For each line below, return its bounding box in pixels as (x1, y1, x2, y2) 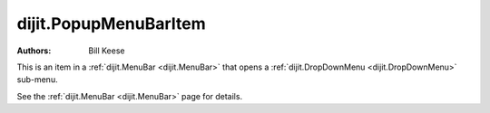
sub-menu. (16, 74, 58, 85)
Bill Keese (88, 45, 125, 56)
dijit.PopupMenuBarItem (16, 14, 206, 33)
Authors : (16, 45, 52, 56)
